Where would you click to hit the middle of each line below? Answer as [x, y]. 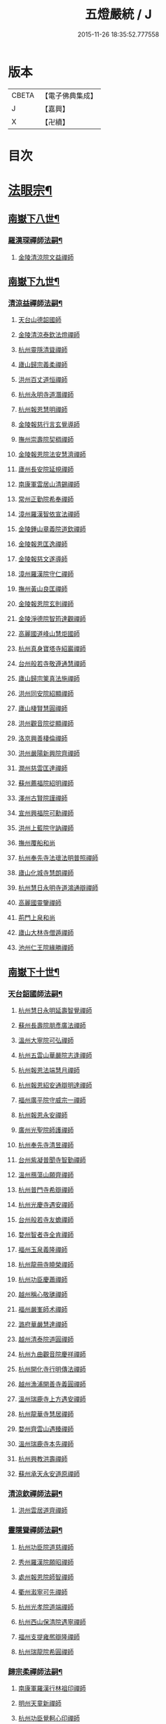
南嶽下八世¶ [34, 219]
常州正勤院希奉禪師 [46, 499]
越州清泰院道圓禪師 [46, 1339]
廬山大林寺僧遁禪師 [46, 933]
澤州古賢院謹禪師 [43, 798]
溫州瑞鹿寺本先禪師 [46, 1444]
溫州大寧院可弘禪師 [46, 1040]
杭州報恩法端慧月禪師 [49, 1071]
